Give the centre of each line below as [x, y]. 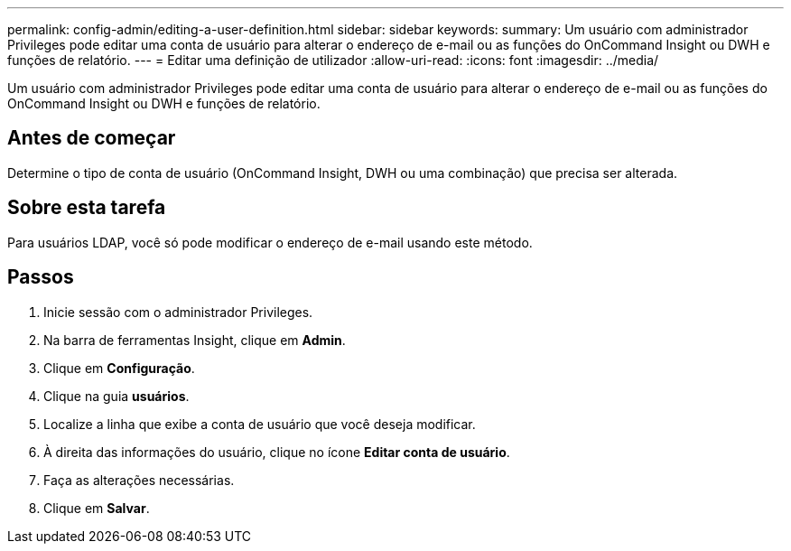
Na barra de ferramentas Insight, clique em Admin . [195, 340]
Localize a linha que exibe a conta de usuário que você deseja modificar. [260, 424]
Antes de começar [92, 138]
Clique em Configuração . [119, 368]
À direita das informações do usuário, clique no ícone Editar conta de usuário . [277, 452]
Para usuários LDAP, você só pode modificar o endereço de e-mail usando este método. [270, 242]
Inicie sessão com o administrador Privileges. [178, 312]
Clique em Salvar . [97, 508]
